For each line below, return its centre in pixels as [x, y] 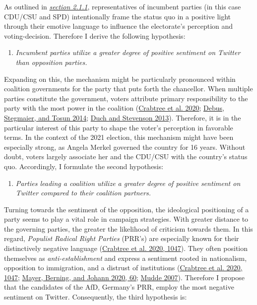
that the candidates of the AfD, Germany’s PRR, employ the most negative [119, 287]
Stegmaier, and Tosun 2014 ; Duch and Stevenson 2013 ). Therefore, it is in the [123, 117]
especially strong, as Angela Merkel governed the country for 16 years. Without [125, 147]
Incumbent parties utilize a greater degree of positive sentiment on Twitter [128, 52]
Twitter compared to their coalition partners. [83, 193]
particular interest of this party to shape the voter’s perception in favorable [119, 127]
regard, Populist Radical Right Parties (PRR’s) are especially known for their [122, 238]
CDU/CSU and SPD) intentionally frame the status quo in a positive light [118, 16]
